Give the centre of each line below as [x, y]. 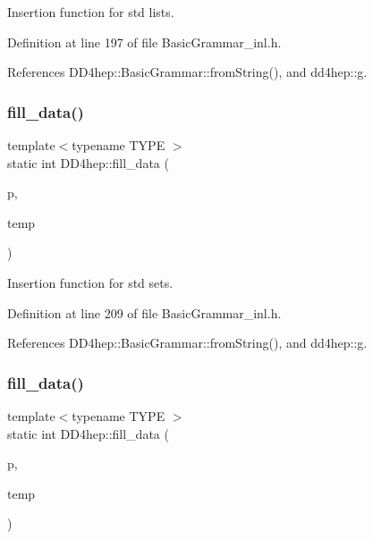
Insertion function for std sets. [90, 282]
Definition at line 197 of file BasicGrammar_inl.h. [144, 42]
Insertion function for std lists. [91, 12]
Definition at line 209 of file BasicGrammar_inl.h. [144, 312]
